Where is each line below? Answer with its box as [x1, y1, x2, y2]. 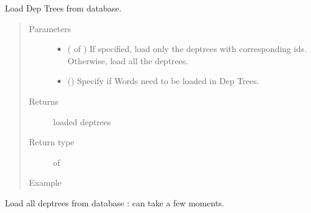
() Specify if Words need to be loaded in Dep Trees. [67, 74, 259, 87]
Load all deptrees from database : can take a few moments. [5, 196, 224, 209]
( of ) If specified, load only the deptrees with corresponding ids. [67, 42, 307, 55]
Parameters [28, 22, 71, 34]
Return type [28, 136, 75, 148]
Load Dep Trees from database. [5, 2, 122, 14]
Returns [28, 94, 59, 107]
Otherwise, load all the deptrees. [67, 54, 189, 67]
